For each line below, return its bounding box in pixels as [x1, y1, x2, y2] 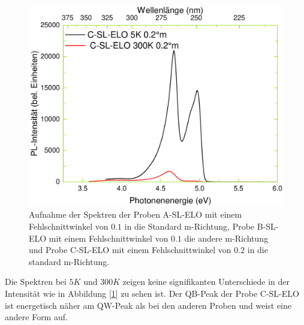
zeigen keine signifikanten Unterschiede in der [122, 275, 290, 288]
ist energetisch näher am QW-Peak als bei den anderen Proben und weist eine [5, 299, 292, 311]
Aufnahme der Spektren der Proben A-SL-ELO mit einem [29, 208, 242, 221]
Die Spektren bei [5, 275, 67, 288]
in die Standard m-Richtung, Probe [124, 219, 255, 232]
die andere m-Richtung [184, 231, 269, 244]
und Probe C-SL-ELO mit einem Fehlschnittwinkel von [29, 243, 231, 256]
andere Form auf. [5, 311, 68, 323]
